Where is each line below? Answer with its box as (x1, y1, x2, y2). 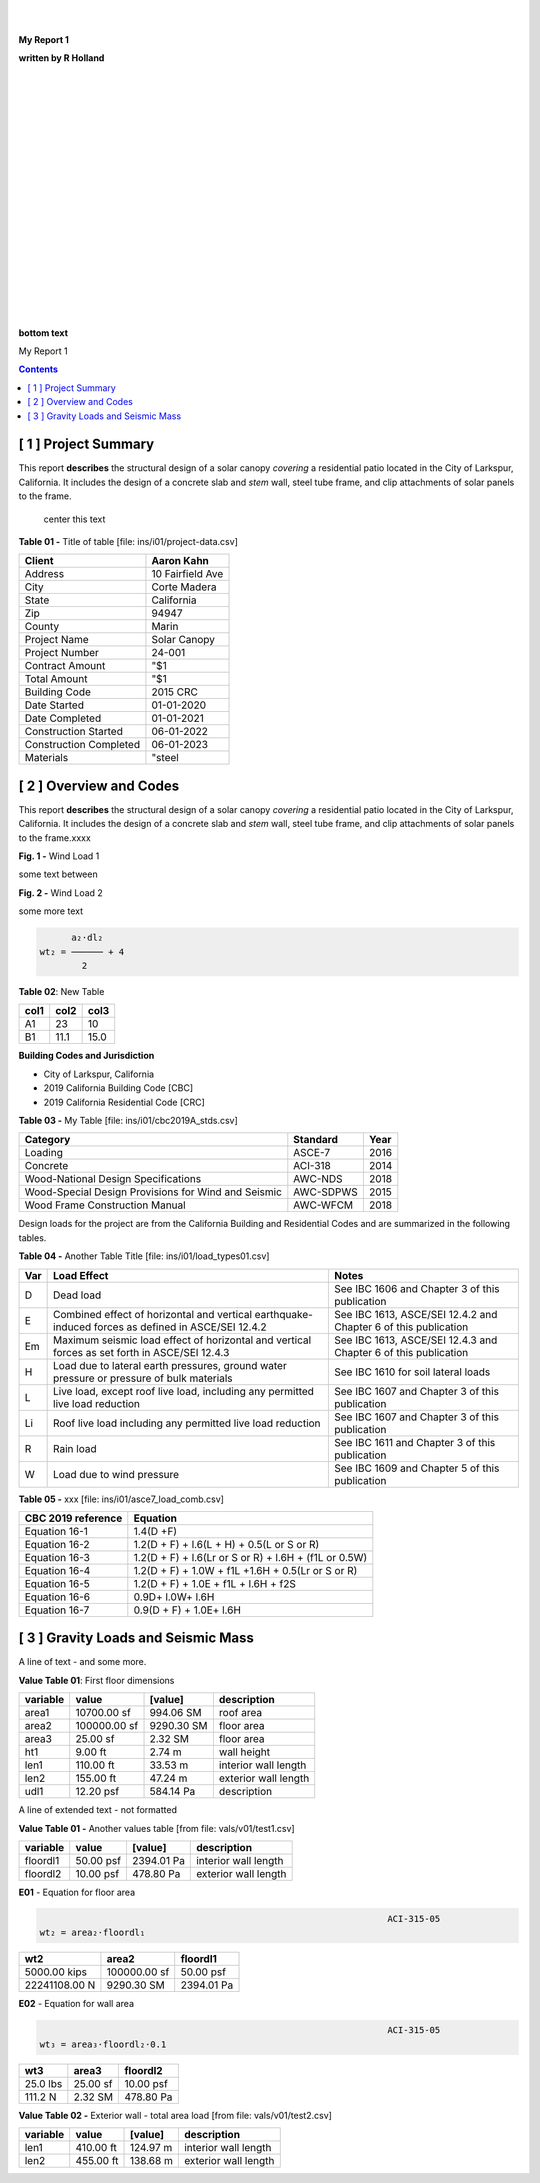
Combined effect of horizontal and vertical (53, 1307, 253, 1321)
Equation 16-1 (24, 1524, 89, 1538)
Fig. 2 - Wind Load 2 (18, 886, 104, 899)
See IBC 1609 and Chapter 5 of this (333, 1461, 500, 1475)
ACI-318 (293, 1159, 332, 1173)
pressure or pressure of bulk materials (53, 1371, 233, 1385)
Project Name (24, 633, 89, 647)
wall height (218, 1745, 271, 1759)
